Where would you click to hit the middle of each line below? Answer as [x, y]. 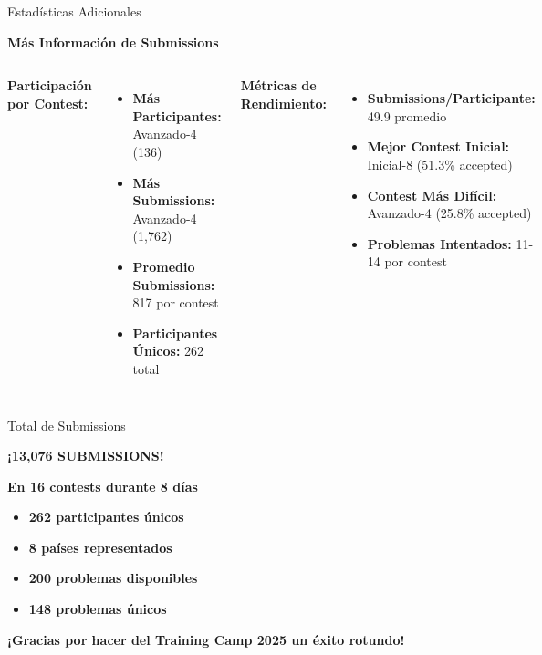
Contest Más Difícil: [432, 195]
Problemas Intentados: [439, 243]
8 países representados [100, 547]
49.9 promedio [407, 115]
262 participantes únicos [106, 517]
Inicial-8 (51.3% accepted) [440, 164]
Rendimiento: [283, 103]
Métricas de [278, 85]
